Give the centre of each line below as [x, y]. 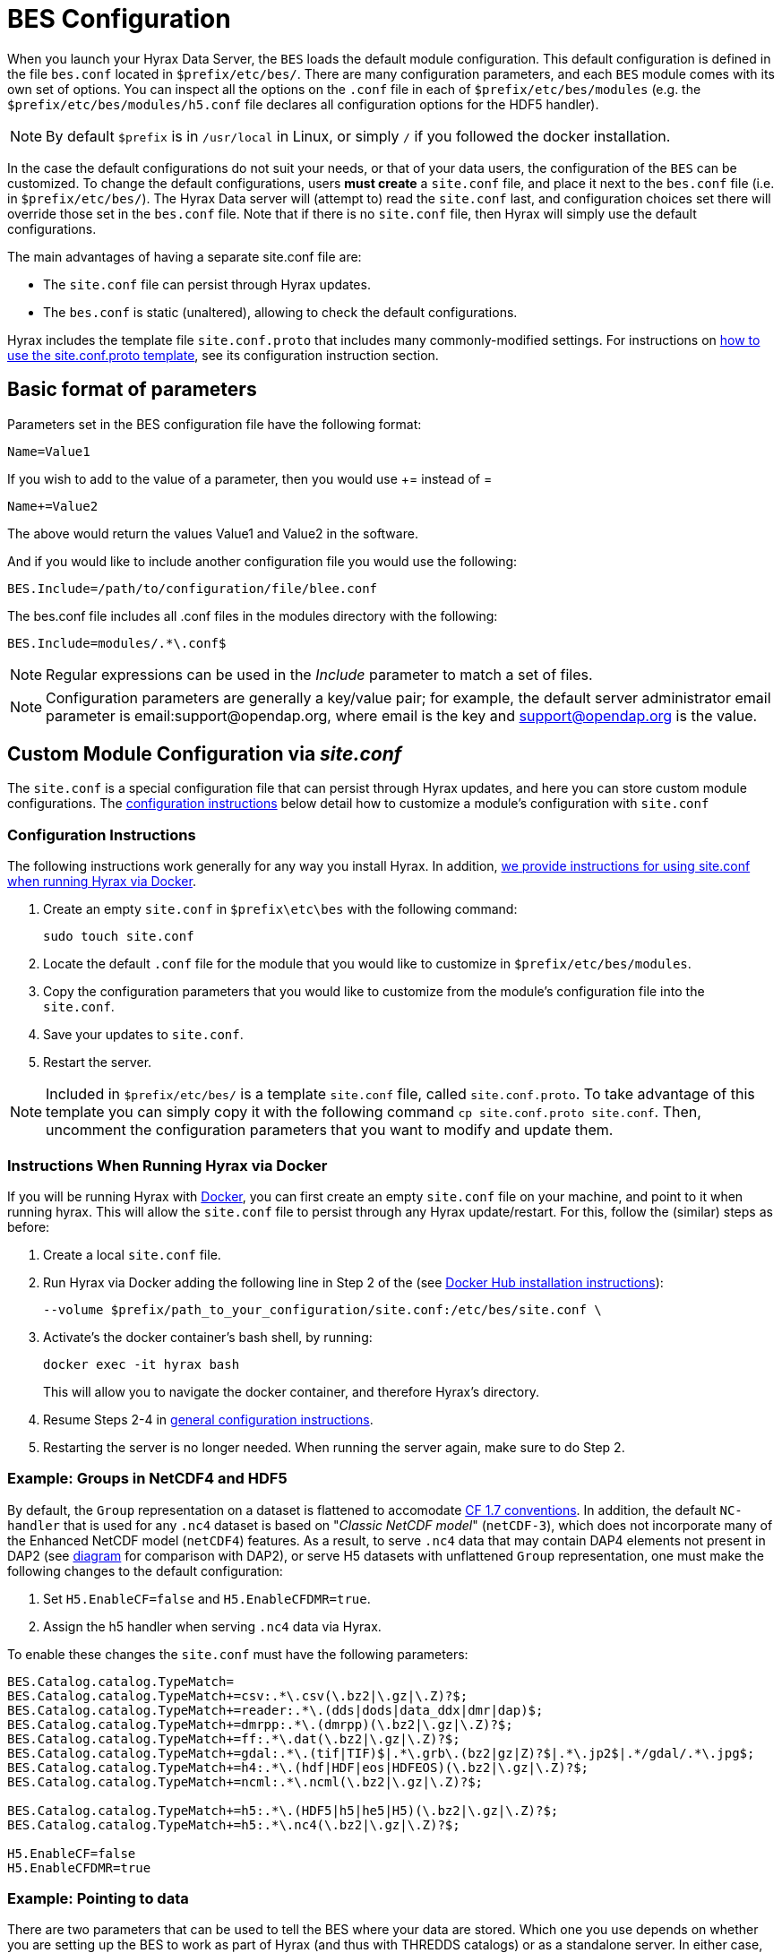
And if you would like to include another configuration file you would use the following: [262, 561]
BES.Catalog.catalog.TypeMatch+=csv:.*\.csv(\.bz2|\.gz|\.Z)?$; [238, 1695]
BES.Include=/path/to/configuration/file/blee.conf [193, 588]
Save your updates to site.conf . [143, 1035]
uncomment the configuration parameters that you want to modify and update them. [330, 1130]
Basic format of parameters [132, 390]
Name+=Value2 [53, 506]
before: [29, 1226]
